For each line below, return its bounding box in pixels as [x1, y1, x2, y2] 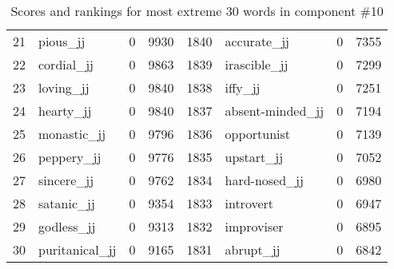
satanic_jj [38, 194, 95, 212]
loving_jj [38, 78, 90, 97]
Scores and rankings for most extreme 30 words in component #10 [10, 2, 384, 20]
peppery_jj [38, 148, 101, 166]
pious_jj [38, 32, 86, 50]
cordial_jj [38, 55, 94, 73]
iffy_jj [225, 78, 261, 97]
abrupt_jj [225, 240, 281, 259]
